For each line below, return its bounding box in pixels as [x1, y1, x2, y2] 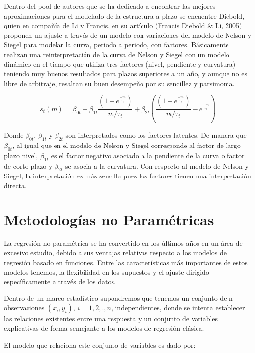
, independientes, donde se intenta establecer [111, 302, 245, 313]
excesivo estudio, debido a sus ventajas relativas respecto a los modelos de [4, 247, 227, 258]
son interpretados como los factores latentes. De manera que [65, 130, 247, 140]
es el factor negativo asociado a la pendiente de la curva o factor [51, 150, 245, 160]
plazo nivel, [4, 150, 38, 160]
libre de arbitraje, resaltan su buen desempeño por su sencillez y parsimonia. [4, 78, 235, 88]
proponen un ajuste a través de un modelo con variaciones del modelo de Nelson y [4, 29, 252, 40]
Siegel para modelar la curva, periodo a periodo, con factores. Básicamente [4, 39, 229, 50]
